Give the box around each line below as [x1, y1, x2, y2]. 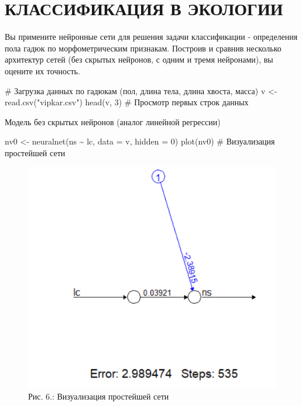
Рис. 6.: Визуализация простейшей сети [28, 390, 169, 402]
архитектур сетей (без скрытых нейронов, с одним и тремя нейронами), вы [5, 53, 273, 66]
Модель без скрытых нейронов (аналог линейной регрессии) [5, 115, 221, 128]
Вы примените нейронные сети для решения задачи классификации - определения [5, 30, 298, 43]
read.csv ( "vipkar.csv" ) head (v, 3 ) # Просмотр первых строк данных [5, 96, 249, 108]
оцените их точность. [5, 64, 80, 77]
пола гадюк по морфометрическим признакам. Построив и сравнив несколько [5, 42, 282, 54]
